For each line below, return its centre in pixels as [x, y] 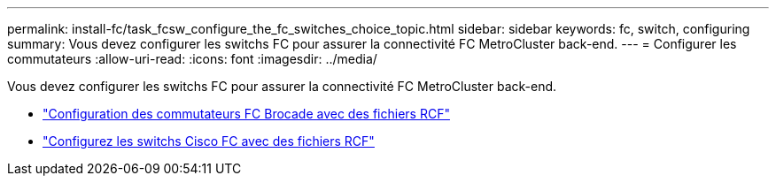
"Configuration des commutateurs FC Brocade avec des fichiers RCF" [246, 114]
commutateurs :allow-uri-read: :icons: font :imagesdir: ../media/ [192, 59]
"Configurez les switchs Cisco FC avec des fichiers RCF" [209, 141]
